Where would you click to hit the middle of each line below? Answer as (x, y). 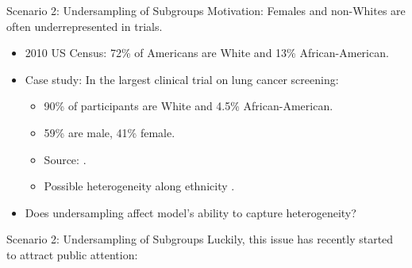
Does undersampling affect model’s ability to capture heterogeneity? (191, 212)
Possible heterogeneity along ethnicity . (139, 186)
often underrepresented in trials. (85, 26)
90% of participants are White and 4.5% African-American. (189, 106)
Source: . (65, 159)
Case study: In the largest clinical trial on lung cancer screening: (182, 79)
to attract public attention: (72, 254)
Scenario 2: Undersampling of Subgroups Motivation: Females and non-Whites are (206, 10)
